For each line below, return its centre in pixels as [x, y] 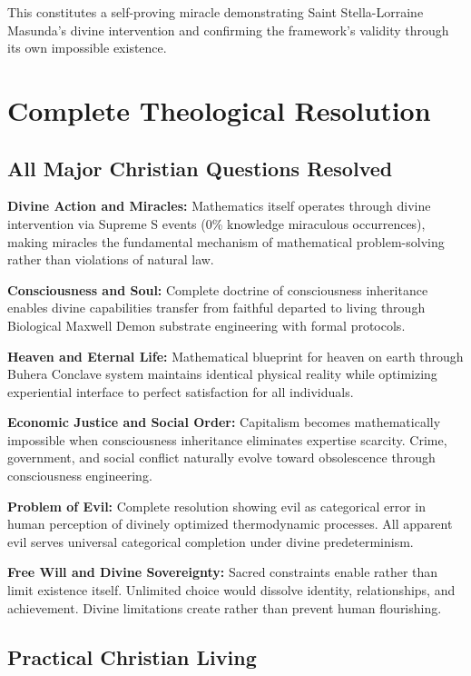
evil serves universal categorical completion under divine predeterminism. [211, 541]
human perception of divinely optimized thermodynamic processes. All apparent [230, 524]
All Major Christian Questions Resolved [200, 168]
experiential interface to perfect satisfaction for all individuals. [181, 391]
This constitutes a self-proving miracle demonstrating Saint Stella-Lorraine [216, 12]
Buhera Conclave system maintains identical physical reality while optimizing [222, 374]
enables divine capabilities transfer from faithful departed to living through [216, 308]
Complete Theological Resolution [219, 109]
